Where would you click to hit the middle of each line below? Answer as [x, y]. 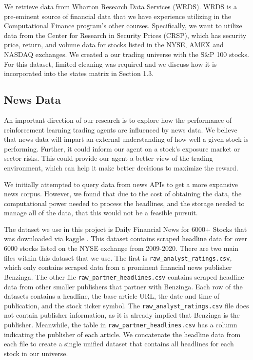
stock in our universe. [36, 353]
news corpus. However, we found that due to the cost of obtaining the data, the [123, 194]
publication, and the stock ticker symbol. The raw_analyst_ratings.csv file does [126, 305]
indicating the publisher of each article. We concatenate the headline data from [122, 334]
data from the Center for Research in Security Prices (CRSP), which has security [125, 35]
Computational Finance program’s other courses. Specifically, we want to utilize [123, 26]
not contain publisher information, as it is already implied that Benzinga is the [122, 315]
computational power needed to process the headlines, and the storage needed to [124, 203]
